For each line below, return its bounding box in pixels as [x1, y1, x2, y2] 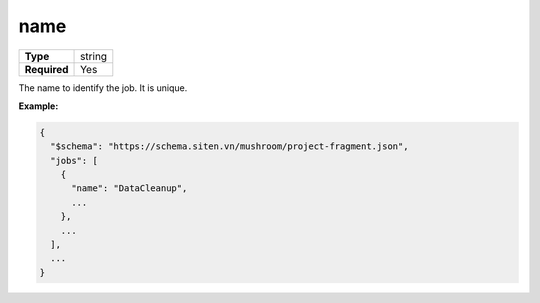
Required [24, 62, 69, 76]
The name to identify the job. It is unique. [18, 81, 188, 94]
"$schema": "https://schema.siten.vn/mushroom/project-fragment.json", [50, 141, 409, 152]
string [80, 49, 108, 63]
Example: [18, 100, 59, 112]
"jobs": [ [50, 155, 99, 166]
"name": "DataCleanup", [71, 183, 188, 194]
